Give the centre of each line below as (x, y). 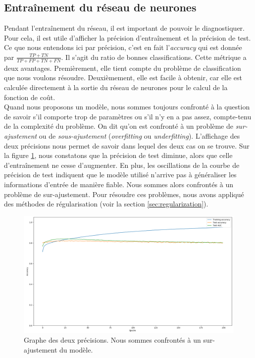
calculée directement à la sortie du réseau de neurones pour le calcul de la (116, 87)
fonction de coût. (30, 97)
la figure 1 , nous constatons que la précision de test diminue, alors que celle (118, 155)
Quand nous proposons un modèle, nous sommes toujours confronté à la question (127, 107)
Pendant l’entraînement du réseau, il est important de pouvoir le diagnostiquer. (124, 28)
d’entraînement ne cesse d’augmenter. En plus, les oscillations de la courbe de (122, 165)
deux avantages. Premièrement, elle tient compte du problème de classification (123, 68)
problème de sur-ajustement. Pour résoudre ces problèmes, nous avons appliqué (124, 194)
